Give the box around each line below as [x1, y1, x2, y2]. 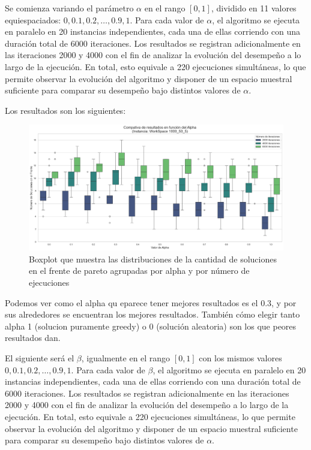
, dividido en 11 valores [211, 2, 297, 14]
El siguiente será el [5, 352, 74, 364]
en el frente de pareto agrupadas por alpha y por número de [29, 264, 250, 277]
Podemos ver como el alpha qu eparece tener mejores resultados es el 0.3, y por [5, 296, 297, 309]
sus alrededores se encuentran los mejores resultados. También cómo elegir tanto [5, 308, 300, 321]
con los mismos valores [199, 352, 282, 364]
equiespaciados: [5, 13, 61, 26]
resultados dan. [5, 331, 61, 344]
